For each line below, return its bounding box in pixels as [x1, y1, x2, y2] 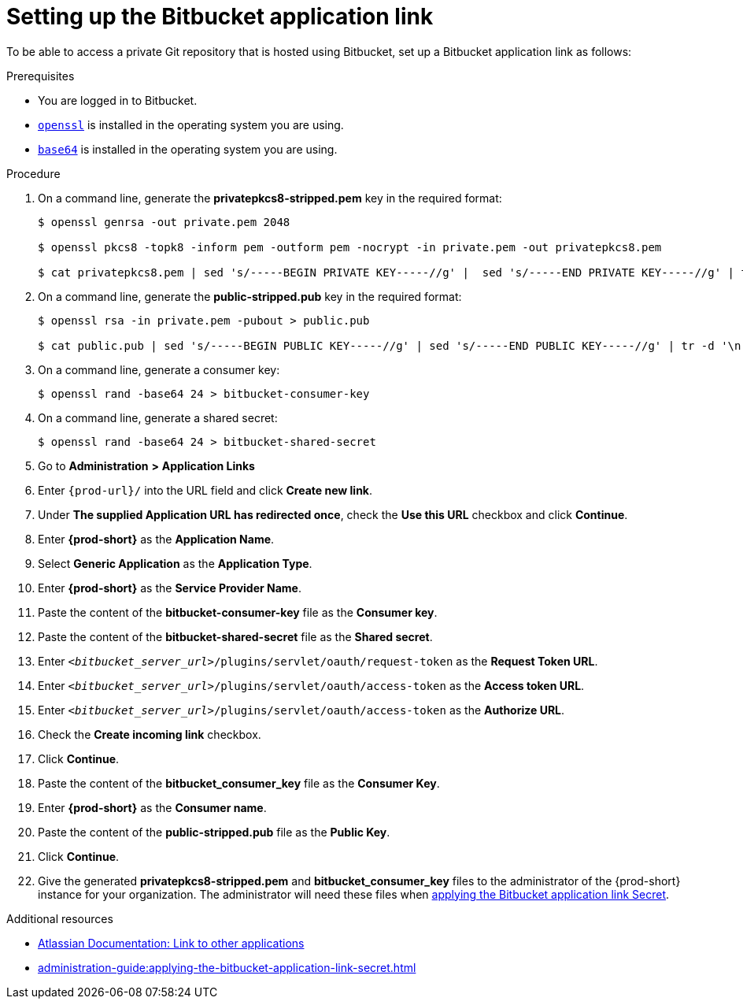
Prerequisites [6, 69, 75, 83]
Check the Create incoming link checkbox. [38, 727, 261, 741]
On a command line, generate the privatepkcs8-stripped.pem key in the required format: [38, 191, 502, 205]
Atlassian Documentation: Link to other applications [38, 936, 305, 950]
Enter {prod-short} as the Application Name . [38, 532, 275, 546]
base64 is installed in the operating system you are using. [38, 142, 338, 156]
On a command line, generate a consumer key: [38, 362, 280, 376]
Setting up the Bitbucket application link [6, 3, 434, 30]
